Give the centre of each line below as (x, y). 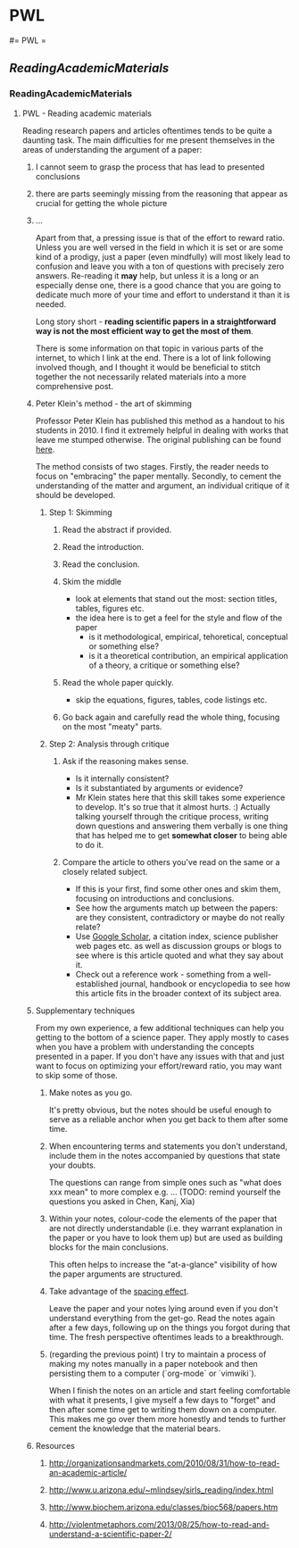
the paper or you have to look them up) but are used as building (166, 1237)
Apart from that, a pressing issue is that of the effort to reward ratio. (160, 237)
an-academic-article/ (88, 1472)
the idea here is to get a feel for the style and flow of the (179, 618)
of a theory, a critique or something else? (164, 665)
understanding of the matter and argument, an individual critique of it (162, 485)
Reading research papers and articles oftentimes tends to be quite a (147, 130)
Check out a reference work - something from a (163, 974)
